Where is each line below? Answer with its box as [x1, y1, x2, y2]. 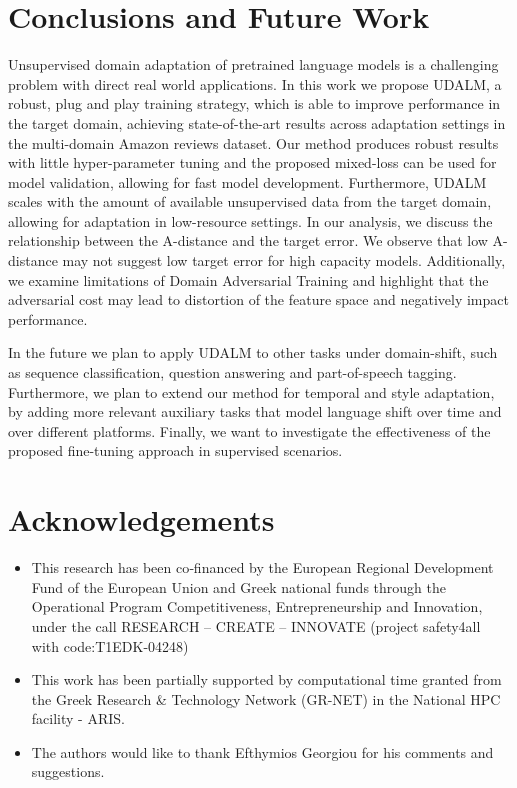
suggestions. [31, 761, 105, 782]
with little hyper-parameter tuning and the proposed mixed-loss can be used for [8, 152, 497, 173]
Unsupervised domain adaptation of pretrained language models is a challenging [8, 54, 499, 75]
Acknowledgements [8, 499, 275, 540]
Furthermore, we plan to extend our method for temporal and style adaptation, [8, 381, 495, 402]
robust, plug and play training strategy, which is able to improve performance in [8, 93, 501, 114]
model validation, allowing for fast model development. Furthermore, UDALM [8, 171, 487, 192]
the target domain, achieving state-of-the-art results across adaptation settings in [8, 112, 506, 133]
